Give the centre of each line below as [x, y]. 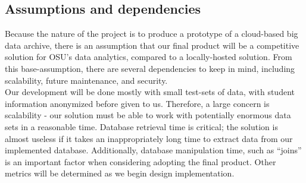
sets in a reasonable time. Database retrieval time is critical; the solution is [141, 126]
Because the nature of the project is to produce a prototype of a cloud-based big [152, 34]
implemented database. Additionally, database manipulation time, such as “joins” [153, 150]
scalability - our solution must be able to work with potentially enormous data [148, 115]
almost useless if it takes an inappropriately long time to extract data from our [149, 138]
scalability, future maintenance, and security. [86, 80]
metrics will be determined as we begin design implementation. [120, 173]
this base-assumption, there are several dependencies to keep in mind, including [150, 68]
